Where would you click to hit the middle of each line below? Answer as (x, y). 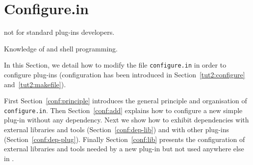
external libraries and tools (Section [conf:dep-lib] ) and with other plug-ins (116, 129)
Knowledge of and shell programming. (61, 48)
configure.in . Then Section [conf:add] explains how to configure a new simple (123, 110)
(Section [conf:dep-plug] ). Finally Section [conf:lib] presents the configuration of (125, 139)
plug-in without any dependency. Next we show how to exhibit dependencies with (126, 120)
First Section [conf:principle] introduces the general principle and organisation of (126, 101)
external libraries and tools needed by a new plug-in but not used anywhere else (124, 149)
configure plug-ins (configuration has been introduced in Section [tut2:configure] (125, 74)
